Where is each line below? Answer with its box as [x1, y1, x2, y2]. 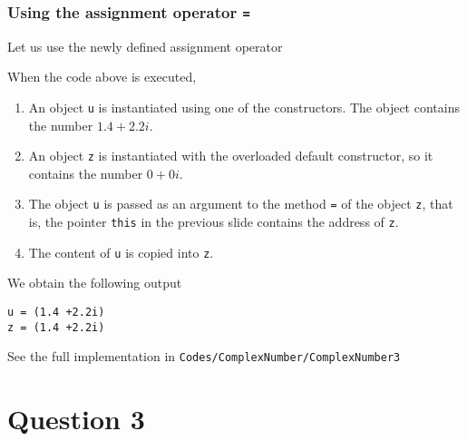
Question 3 [7, 400, 145, 437]
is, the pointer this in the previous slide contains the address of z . [28, 212, 399, 231]
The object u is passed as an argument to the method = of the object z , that [28, 194, 453, 213]
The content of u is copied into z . [28, 242, 214, 261]
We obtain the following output [7, 273, 182, 292]
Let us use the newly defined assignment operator [7, 36, 283, 55]
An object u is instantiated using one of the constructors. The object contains [28, 97, 460, 116]
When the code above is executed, [7, 67, 197, 86]
